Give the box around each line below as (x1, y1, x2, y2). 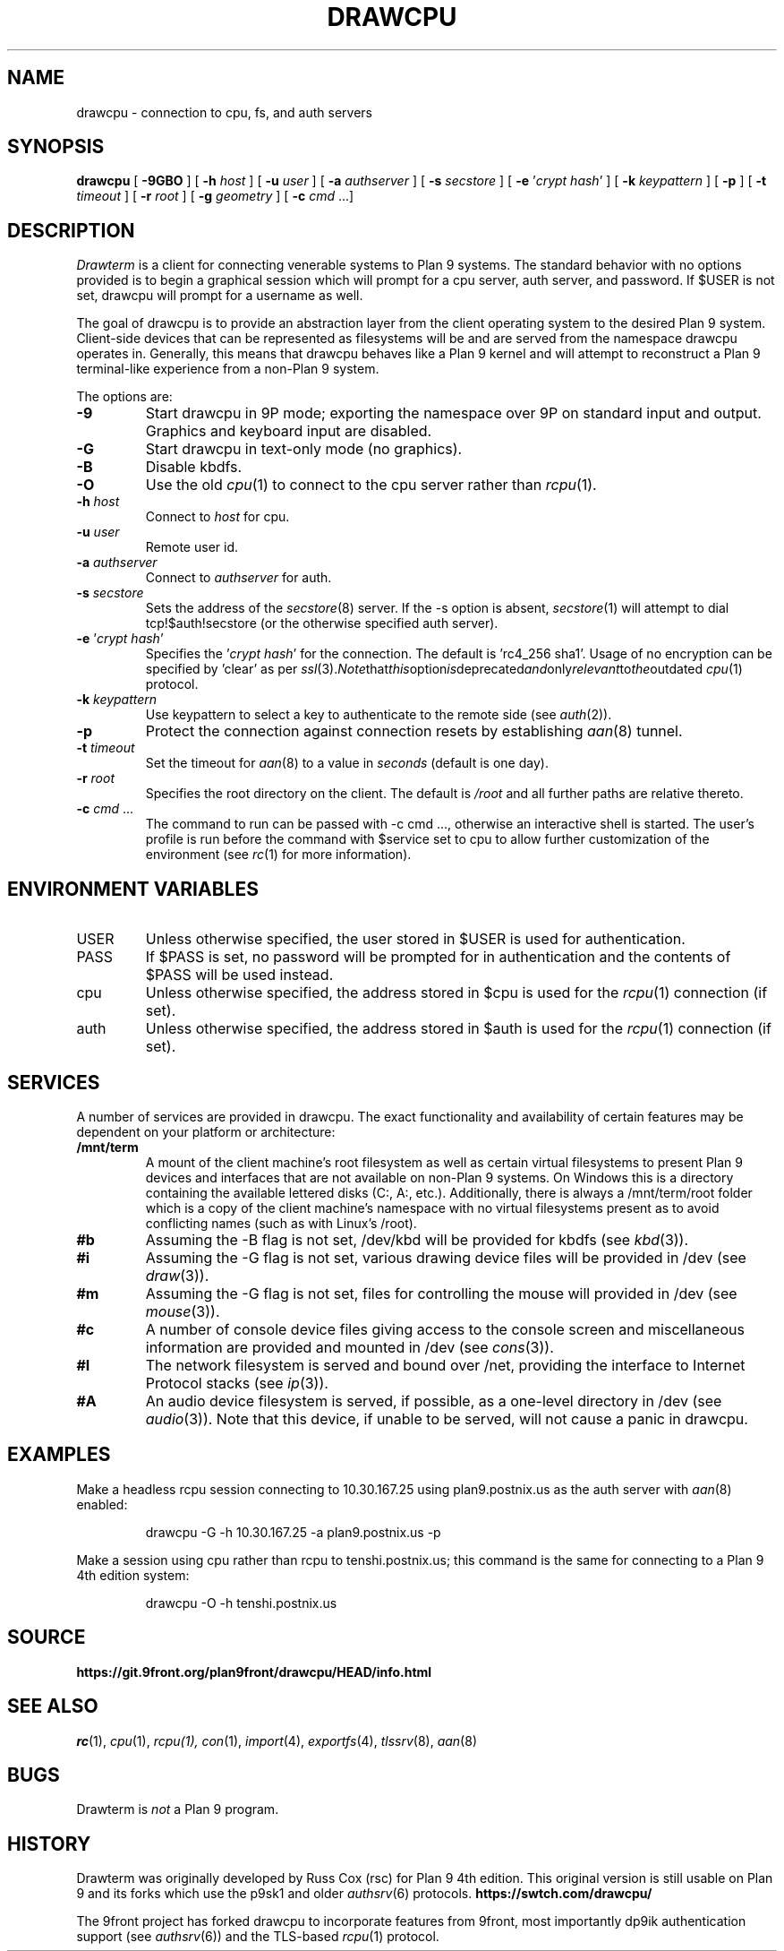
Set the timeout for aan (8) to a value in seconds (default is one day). (145, 755, 549, 771)
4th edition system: (76, 1567, 190, 1583)
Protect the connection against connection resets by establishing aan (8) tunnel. (145, 722, 683, 741)
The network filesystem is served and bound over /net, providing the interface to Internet (145, 1355, 746, 1374)
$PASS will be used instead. (145, 966, 334, 984)
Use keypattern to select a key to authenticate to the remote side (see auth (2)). (145, 707, 612, 723)
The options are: (76, 389, 173, 405)
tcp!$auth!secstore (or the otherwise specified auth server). (145, 615, 499, 632)
